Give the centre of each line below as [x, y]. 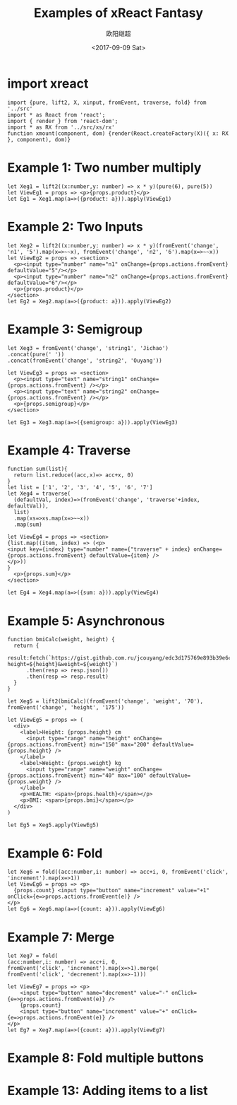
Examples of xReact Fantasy [119, 13]
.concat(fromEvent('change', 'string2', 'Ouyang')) [85, 361]
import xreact [48, 83]
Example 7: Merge [61, 937]
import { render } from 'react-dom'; [63, 121]
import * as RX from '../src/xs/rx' [61, 127]
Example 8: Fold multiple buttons [106, 1058]
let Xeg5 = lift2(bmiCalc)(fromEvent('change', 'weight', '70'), [105, 701]
